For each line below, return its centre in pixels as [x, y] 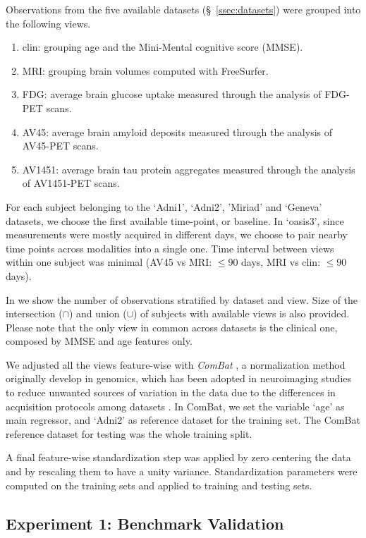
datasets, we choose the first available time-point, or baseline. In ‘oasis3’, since [175, 220]
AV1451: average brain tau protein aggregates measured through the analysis [189, 169]
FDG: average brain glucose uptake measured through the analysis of [172, 94]
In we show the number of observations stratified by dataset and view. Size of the [182, 299]
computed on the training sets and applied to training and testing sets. [159, 485]
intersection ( [34, 313]
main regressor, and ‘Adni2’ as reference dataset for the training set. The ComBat [183, 420]
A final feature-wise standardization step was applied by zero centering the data [178, 457]
